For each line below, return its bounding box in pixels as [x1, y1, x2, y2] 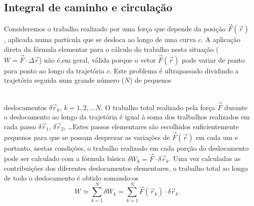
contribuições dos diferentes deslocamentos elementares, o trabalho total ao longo [4, 163, 248, 173]
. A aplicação [201, 34, 240, 45]
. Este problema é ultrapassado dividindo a [109, 65, 239, 75]
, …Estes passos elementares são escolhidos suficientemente [64, 121, 239, 132]
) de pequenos [129, 75, 172, 85]
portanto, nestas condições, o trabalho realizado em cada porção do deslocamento [4, 142, 249, 153]
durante [224, 102, 248, 112]
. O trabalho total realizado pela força [101, 102, 215, 112]
